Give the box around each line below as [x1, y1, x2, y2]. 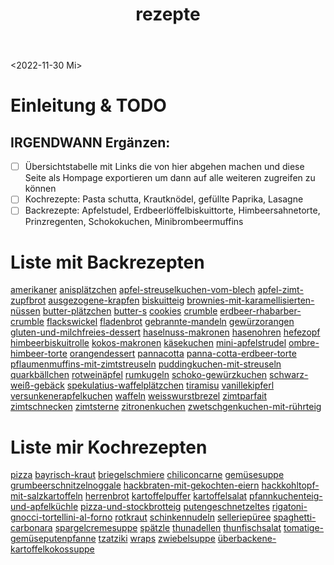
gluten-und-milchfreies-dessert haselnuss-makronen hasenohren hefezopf [10, 326, 321, 338]
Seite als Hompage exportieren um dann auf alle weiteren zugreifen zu [24, 172, 316, 184]
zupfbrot [10, 294, 47, 307]
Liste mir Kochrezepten [10, 436, 208, 458]
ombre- [288, 337, 320, 349]
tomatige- [283, 522, 325, 534]
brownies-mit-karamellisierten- [186, 294, 315, 307]
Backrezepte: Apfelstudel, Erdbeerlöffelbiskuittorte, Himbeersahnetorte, [24, 204, 321, 217]
